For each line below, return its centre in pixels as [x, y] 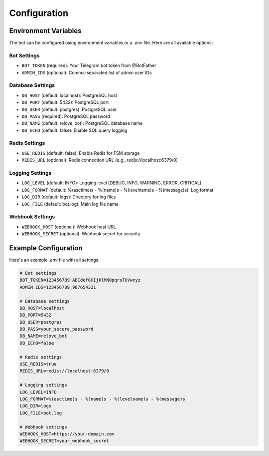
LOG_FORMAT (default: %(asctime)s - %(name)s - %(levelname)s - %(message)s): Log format [118, 190]
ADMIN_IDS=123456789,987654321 [58, 287]
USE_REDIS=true [38, 364]
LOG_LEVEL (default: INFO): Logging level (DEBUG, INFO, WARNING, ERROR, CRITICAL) [112, 183]
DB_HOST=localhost [42, 308]
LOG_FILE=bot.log [41, 413]
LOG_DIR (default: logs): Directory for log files [69, 197]
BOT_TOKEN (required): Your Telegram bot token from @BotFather [89, 65]
